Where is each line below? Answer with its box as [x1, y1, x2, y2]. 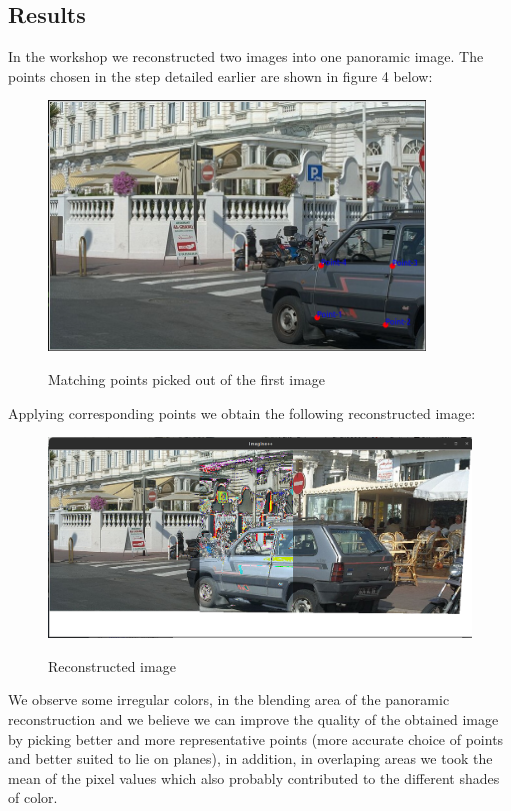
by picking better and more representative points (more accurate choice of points [8, 728, 504, 749]
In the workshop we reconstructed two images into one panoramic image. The [8, 46, 484, 67]
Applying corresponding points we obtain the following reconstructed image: [8, 402, 476, 423]
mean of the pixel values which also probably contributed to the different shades [8, 767, 500, 788]
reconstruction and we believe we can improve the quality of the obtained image [8, 708, 499, 729]
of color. [8, 787, 58, 808]
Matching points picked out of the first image [48, 368, 326, 389]
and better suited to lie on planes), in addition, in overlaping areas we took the [8, 748, 493, 769]
